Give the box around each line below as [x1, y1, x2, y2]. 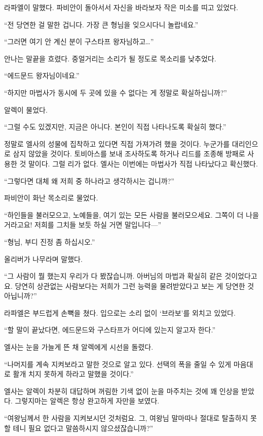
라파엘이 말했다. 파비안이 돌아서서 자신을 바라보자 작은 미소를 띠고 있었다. [4, 2, 238, 12]
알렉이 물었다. [4, 104, 48, 115]
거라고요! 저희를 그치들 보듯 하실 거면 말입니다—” [4, 219, 162, 230]
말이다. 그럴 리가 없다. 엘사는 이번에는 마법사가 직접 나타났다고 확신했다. [28, 158, 258, 169]
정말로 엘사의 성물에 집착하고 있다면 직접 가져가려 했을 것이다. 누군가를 [4, 138, 230, 149]
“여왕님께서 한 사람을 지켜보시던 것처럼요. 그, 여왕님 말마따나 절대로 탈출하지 [4, 413, 248, 423]
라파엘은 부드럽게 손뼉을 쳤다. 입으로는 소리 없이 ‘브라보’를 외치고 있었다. [4, 307, 236, 318]
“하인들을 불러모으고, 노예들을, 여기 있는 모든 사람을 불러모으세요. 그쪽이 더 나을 [4, 209, 259, 220]
